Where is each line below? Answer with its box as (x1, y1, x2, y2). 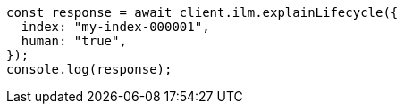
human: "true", (21, 34, 127, 48)
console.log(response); (6, 62, 173, 76)
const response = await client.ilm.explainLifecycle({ (6, 5, 399, 20)
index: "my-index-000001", (21, 20, 210, 34)
